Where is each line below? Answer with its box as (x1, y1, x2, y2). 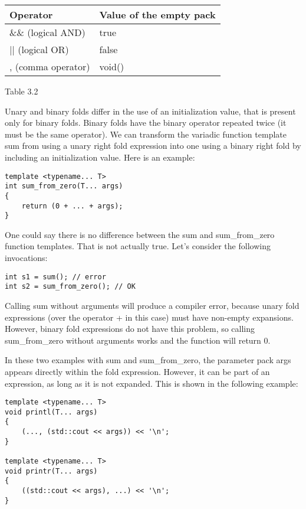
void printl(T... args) (5, 407, 98, 416)
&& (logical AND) (9, 25, 85, 39)
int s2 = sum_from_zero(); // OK (5, 282, 136, 291)
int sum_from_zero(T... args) (5, 182, 123, 191)
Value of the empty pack (99, 8, 216, 21)
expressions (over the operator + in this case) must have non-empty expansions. (5, 311, 294, 323)
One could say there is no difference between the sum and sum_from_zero (5, 228, 275, 240)
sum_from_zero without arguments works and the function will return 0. (5, 334, 271, 346)
